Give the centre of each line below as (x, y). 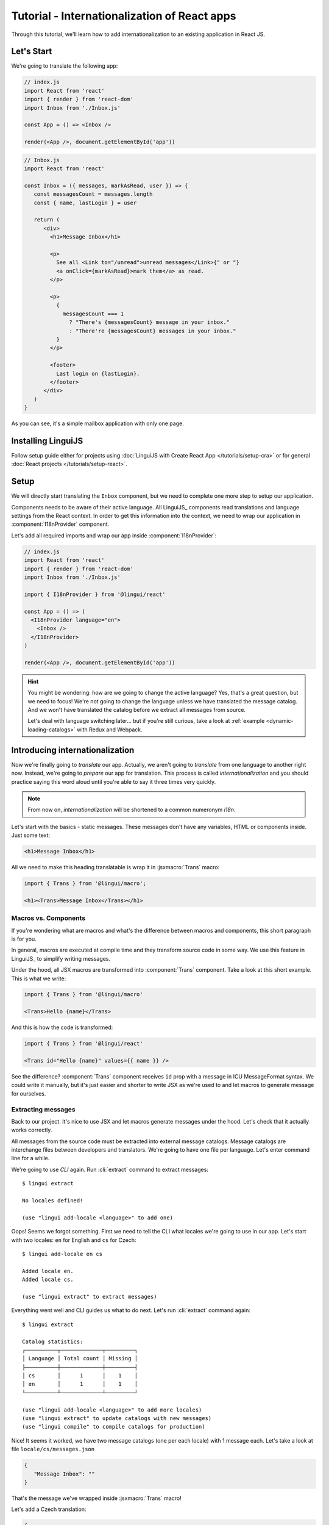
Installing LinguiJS (47, 441)
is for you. (24, 939)
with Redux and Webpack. (110, 730)
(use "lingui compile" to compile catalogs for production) (114, 1427)
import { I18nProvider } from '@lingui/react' (95, 594)
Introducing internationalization (73, 750)
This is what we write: (39, 978)
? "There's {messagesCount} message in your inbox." (150, 322)
